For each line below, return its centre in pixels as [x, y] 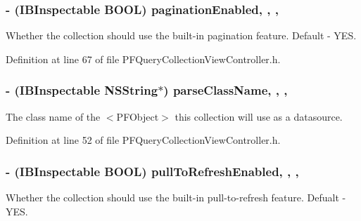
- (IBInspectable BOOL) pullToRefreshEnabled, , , [152, 171]
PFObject [138, 116]
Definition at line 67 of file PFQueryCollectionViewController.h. [143, 59]
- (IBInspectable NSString [82, 90]
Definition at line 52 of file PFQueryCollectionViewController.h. [143, 140]
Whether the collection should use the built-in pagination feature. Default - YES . [181, 35]
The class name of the [53, 116]
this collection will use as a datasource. [259, 116]
